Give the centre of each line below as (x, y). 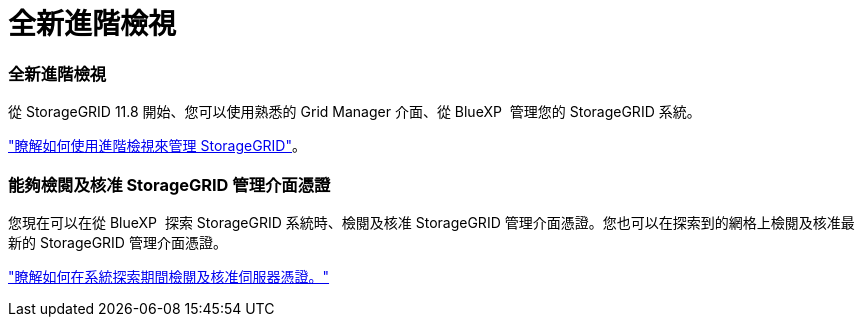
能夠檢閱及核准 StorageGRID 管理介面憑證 (169, 184)
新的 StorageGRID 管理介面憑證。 (117, 242)
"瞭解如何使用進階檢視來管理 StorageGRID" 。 (157, 146)
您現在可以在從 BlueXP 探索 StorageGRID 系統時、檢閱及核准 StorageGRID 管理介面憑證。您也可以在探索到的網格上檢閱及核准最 (431, 222)
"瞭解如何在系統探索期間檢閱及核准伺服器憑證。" (169, 276)
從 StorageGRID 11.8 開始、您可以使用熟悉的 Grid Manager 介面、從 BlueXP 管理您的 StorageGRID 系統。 (354, 112)
